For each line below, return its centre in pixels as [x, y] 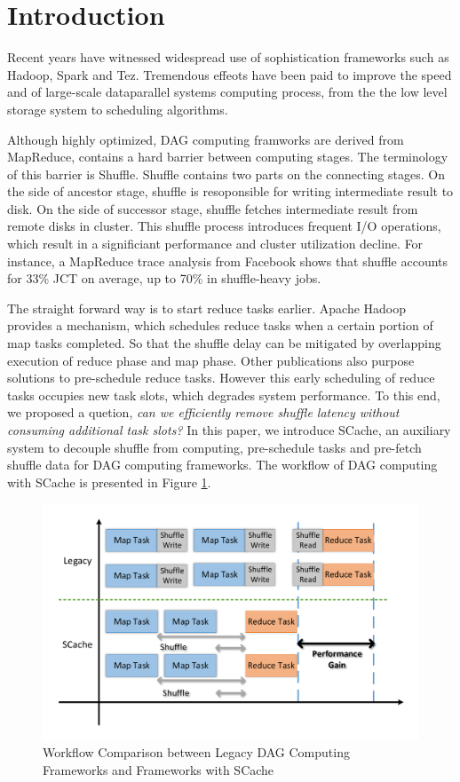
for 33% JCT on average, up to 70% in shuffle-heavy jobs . [164, 278]
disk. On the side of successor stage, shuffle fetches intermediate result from [213, 208]
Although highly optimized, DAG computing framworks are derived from [206, 139]
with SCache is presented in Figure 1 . [109, 482]
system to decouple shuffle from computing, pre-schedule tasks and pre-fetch [214, 447]
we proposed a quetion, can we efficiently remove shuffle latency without [203, 412]
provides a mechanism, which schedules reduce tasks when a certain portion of [220, 325]
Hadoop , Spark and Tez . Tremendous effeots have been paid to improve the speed [230, 74]
